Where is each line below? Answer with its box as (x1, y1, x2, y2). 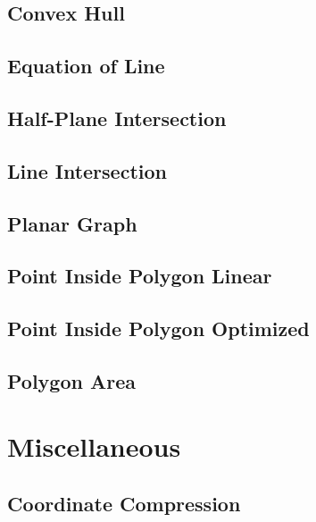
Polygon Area (7, 366, 136, 394)
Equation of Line (7, 52, 165, 80)
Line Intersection (7, 156, 167, 184)
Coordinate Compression (7, 490, 241, 518)
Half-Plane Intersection (7, 104, 227, 131)
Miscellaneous (7, 428, 181, 465)
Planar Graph (7, 209, 137, 237)
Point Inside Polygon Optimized (7, 315, 310, 342)
